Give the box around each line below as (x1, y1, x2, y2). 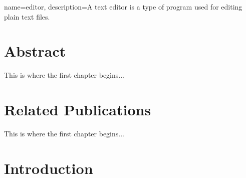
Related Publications (4, 99, 151, 120)
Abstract (4, 41, 66, 61)
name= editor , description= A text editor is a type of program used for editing (4, 2, 242, 12)
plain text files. (4, 11, 50, 22)
